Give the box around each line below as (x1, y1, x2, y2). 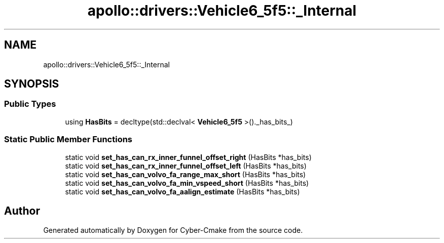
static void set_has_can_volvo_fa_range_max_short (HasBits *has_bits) (65, 170, 306, 179)
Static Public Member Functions (4, 134, 133, 145)
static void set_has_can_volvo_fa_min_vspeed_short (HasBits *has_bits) (65, 178, 309, 187)
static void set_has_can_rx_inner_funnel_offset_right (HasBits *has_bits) (65, 152, 312, 161)
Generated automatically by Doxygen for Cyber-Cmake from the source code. (43, 226, 303, 235)
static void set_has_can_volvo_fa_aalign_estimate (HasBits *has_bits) (65, 187, 300, 196)
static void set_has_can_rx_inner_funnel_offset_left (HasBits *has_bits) (65, 161, 307, 170)
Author (4, 204, 40, 217)
